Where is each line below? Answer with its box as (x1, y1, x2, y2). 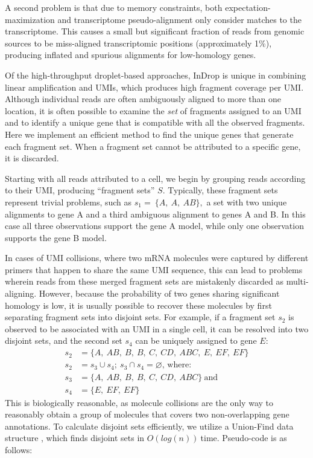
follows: (5, 443, 33, 456)
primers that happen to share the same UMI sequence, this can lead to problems (5, 263, 303, 276)
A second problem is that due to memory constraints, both (5, 1, 223, 13)
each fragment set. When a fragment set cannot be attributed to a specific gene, (5, 140, 301, 152)
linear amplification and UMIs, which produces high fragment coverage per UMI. (5, 80, 304, 93)
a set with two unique (206, 195, 287, 208)
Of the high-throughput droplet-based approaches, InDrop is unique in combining (5, 68, 306, 81)
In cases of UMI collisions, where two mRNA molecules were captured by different (5, 251, 309, 264)
